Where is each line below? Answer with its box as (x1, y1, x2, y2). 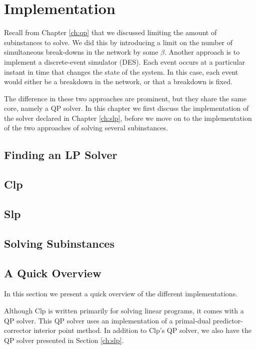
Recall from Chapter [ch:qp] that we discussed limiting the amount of (4, 27, 217, 38)
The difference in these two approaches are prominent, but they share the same (4, 93, 247, 103)
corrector (4, 325, 31, 335)
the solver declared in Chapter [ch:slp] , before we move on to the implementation (4, 112, 252, 123)
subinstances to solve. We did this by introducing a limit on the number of (4, 37, 233, 47)
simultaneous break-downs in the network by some (4, 47, 158, 57)
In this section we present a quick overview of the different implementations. (4, 288, 238, 299)
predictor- (212, 315, 243, 325)
